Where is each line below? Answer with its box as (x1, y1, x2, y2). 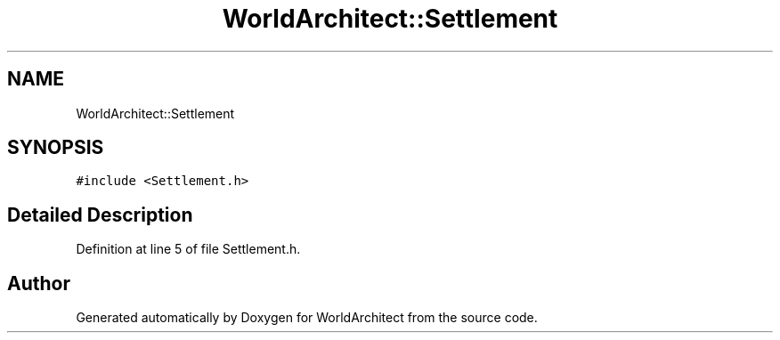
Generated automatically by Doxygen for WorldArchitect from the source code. (76, 310, 538, 326)
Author (7, 271, 70, 295)
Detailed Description (7, 203, 193, 226)
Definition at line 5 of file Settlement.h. (76, 241, 301, 257)
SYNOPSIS (7, 136, 104, 159)
